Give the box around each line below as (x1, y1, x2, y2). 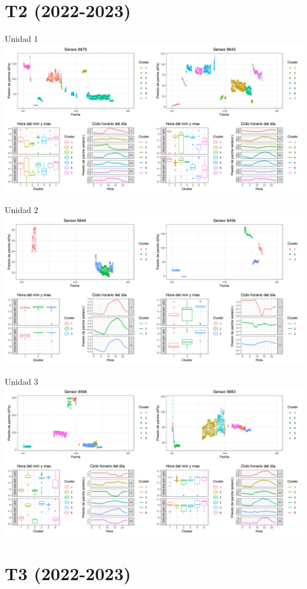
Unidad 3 (5, 375, 38, 387)
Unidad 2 (5, 204, 38, 216)
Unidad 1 (5, 32, 38, 45)
